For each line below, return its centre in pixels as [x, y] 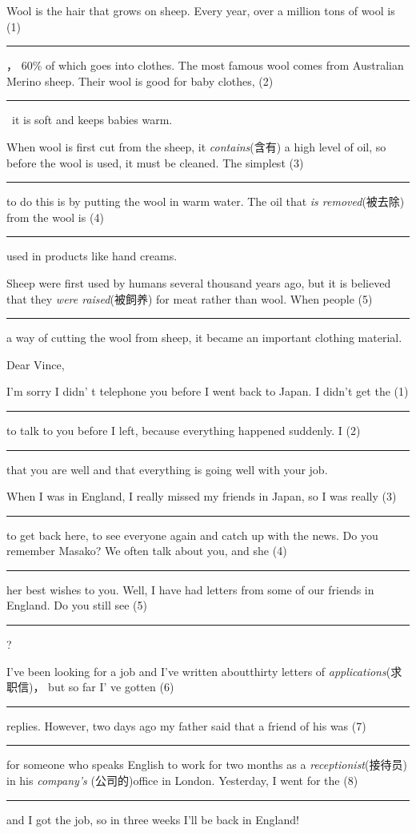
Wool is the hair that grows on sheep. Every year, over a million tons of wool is [201, 10]
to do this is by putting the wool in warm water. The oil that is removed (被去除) [206, 201]
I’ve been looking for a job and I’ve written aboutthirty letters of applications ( [199, 671]
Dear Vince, [36, 364]
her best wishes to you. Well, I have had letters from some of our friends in [190, 589]
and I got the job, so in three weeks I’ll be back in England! [153, 819]
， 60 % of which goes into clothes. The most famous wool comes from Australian [205, 65]
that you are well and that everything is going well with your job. [167, 469]
